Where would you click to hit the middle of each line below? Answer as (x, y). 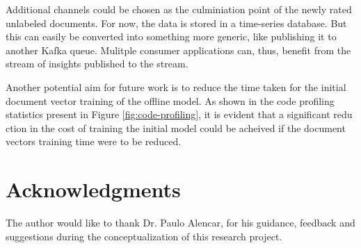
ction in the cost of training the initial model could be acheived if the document (176, 127)
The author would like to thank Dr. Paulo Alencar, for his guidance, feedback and (180, 223)
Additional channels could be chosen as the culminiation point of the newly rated (179, 9)
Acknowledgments (93, 189)
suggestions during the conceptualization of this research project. (144, 236)
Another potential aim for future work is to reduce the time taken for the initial (176, 86)
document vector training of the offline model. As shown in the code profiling (170, 100)
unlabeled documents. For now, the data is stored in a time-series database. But (176, 23)
